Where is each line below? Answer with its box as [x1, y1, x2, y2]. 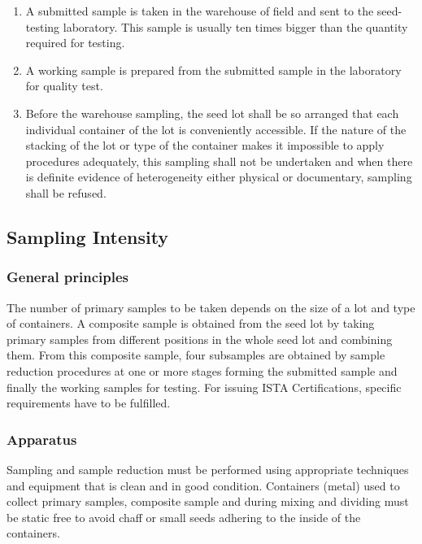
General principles [7, 267, 129, 287]
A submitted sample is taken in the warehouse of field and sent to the [25, 2, 374, 19]
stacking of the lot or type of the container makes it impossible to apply [25, 137, 385, 154]
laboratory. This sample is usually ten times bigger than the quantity [63, 18, 408, 35]
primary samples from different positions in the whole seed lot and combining [7, 330, 393, 347]
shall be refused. [25, 184, 107, 201]
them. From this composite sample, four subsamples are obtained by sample [7, 346, 385, 363]
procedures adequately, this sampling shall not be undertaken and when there [25, 152, 413, 169]
